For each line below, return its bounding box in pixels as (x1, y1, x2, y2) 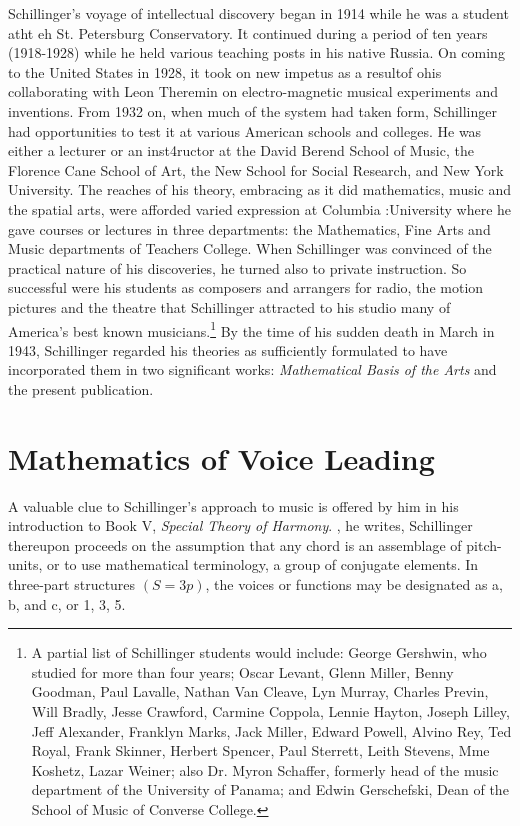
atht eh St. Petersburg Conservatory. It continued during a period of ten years (8, 22, 488, 43)
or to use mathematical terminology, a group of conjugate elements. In (46, 554, 479, 575)
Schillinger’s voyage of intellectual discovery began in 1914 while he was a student (8, 3, 509, 23)
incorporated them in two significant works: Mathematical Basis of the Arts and (8, 359, 497, 380)
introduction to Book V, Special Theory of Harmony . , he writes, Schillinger (8, 515, 473, 536)
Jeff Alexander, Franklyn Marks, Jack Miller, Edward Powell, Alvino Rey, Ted (31, 720, 512, 741)
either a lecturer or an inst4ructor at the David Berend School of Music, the (8, 140, 474, 161)
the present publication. (8, 378, 154, 399)
